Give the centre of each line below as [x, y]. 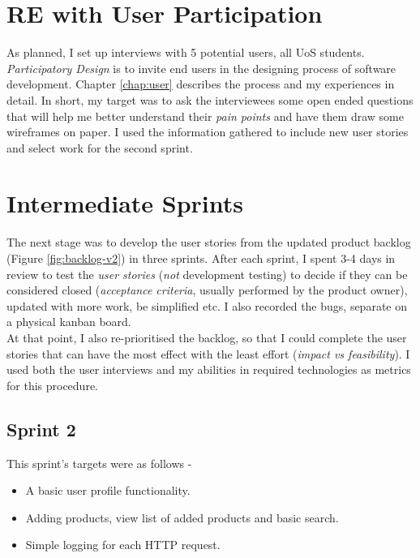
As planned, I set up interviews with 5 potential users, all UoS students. [186, 52]
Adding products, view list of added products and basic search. [182, 517]
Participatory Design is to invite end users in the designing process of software [201, 68]
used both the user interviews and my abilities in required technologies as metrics [209, 369]
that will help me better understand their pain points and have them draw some [205, 116]
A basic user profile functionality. [108, 490]
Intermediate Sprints [125, 203]
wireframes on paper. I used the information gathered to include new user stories [208, 132]
